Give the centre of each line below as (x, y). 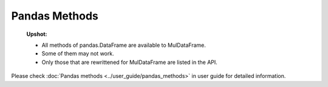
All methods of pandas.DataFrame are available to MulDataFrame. (124, 45)
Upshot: (37, 34)
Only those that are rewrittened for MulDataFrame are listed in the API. (130, 62)
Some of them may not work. (78, 54)
